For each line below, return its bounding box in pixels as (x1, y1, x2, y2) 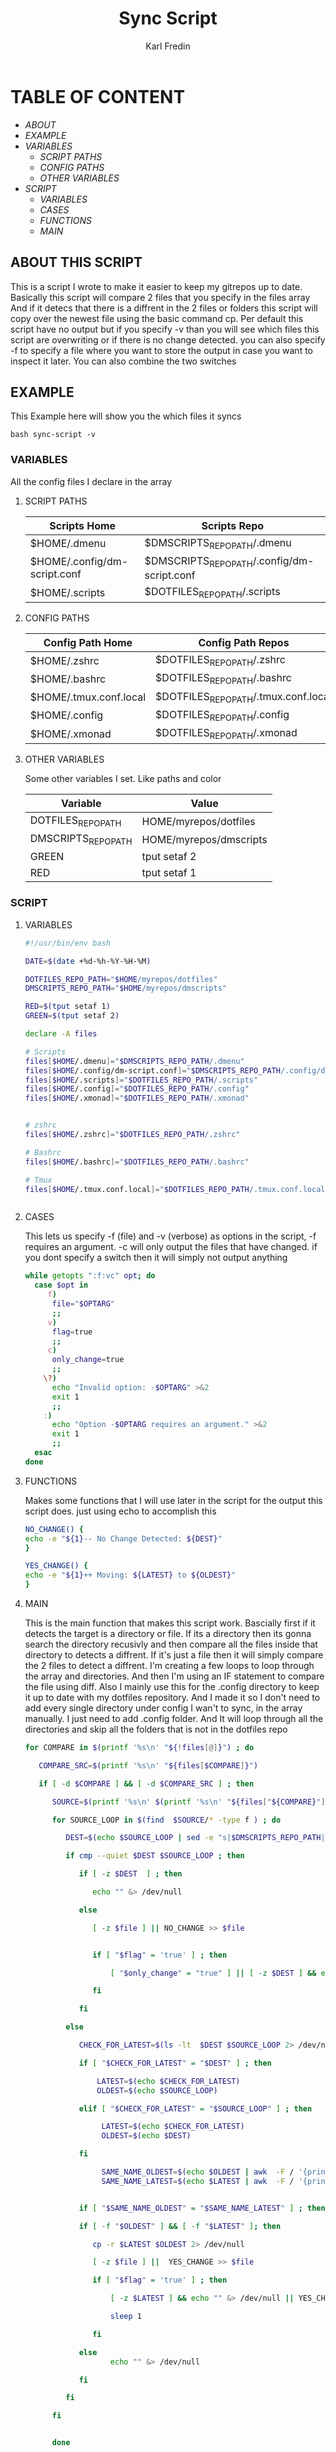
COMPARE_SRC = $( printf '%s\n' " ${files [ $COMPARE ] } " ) (38, 1760, 259, 1771)
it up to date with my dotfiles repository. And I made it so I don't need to (24, 1692, 321, 1704)
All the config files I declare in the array (10, 475, 173, 487)
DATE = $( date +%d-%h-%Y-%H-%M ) (24, 956, 152, 966)
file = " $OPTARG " (51, 1299, 116, 1309)
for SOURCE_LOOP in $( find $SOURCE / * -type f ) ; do (51, 1815, 282, 1825)
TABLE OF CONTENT (10, 85, 186, 108)
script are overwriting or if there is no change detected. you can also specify (10, 333, 326, 346)
